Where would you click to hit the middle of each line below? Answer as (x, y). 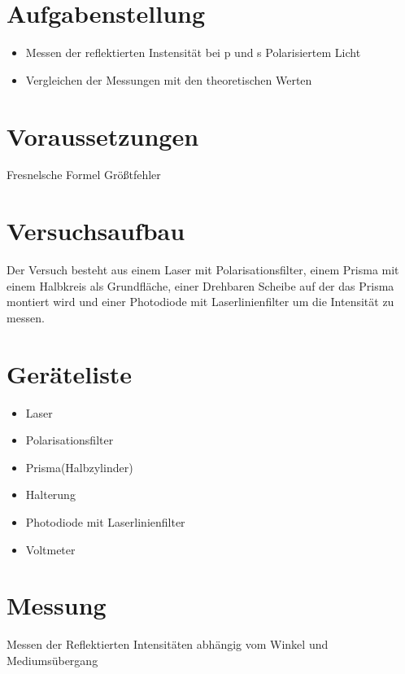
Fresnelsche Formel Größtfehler (84, 175)
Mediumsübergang (52, 660)
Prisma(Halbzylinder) (79, 467)
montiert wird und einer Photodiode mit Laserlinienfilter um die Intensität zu (200, 302)
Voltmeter (50, 549)
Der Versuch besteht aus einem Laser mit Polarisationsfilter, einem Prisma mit (203, 270)
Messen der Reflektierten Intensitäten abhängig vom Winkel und (168, 644)
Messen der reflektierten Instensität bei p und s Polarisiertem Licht (193, 53)
